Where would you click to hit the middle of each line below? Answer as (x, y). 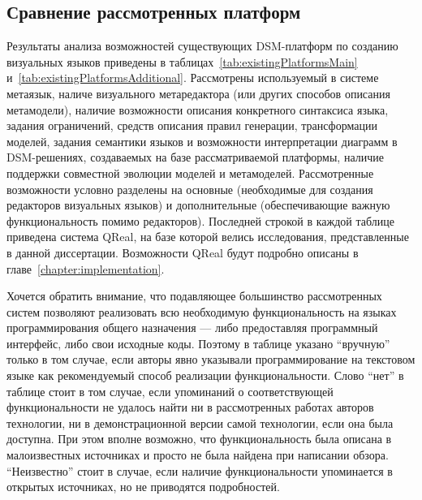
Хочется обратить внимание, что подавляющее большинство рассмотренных (194, 296)
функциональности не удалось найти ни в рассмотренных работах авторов (190, 407)
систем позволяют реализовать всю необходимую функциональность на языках (202, 311)
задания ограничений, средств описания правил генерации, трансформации (192, 125)
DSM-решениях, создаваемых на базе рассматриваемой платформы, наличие (195, 157)
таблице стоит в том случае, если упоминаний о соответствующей (170, 391)
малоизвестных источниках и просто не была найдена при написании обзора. (198, 455)
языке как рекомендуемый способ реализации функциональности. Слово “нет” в (205, 375)
